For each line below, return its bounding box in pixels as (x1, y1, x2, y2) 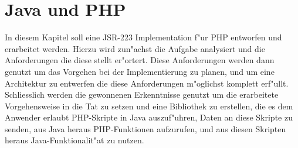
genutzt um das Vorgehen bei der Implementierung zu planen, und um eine (5, 65, 275, 77)
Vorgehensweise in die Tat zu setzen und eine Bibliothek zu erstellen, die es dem (5, 99, 293, 112)
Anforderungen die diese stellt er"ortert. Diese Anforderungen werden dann (5, 54, 275, 66)
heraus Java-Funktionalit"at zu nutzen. (5, 134, 144, 146)
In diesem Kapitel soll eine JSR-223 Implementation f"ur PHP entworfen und (5, 31, 282, 43)
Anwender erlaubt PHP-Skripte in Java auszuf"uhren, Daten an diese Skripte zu (5, 111, 293, 123)
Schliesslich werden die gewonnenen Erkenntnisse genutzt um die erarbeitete (5, 88, 279, 101)
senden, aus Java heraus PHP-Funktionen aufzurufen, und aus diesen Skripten (5, 122, 286, 135)
